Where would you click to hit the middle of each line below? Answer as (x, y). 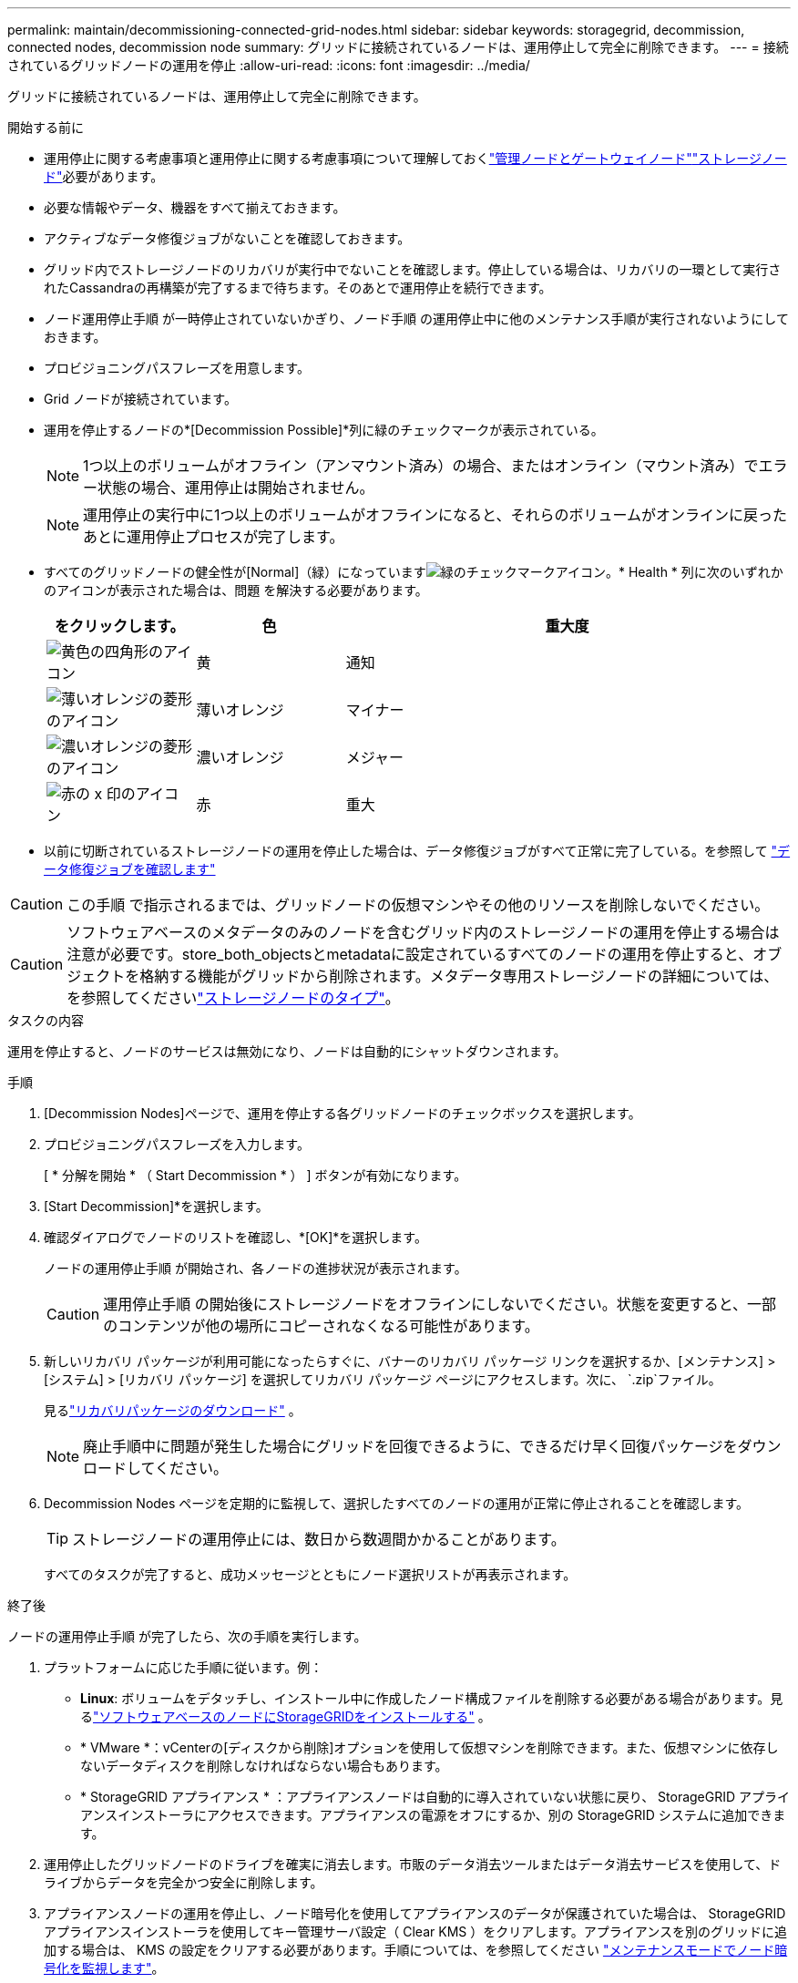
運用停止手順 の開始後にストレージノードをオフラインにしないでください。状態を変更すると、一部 (440, 1304)
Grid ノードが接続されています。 (140, 399)
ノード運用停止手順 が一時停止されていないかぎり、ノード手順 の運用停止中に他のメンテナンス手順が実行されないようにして (416, 319)
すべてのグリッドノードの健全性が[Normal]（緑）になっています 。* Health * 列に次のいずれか (414, 572)
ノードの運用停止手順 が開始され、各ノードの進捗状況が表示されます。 (256, 1268)
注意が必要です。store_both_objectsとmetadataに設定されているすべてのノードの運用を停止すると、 (410, 954)
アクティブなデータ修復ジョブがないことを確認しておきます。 (227, 238)
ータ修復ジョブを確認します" (130, 869)
